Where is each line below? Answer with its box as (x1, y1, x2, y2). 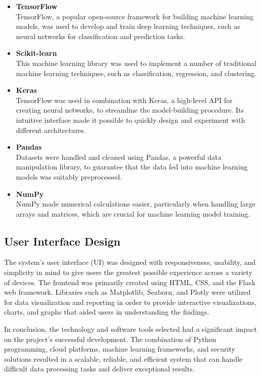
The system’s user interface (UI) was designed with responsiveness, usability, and (4, 257, 256, 267)
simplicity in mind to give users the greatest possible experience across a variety (4, 267, 252, 278)
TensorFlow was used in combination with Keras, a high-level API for (16, 94, 233, 105)
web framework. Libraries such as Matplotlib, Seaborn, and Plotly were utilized (4, 287, 251, 297)
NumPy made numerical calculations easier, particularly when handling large (16, 198, 255, 209)
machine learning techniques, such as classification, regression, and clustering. (16, 67, 257, 78)
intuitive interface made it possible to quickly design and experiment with (16, 114, 245, 125)
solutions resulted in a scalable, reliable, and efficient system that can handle (4, 353, 243, 364)
